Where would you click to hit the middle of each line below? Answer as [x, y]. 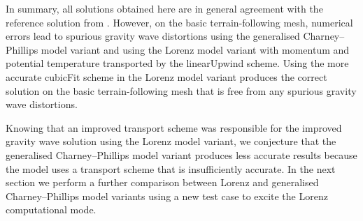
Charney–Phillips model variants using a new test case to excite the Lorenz [167, 196]
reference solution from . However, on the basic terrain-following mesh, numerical [179, 22]
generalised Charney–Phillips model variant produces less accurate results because [181, 154]
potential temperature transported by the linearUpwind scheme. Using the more [177, 63]
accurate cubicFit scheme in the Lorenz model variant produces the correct [166, 76]
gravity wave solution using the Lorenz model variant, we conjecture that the [171, 141]
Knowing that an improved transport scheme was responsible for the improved [174, 127]
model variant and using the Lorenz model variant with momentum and [195, 49]
